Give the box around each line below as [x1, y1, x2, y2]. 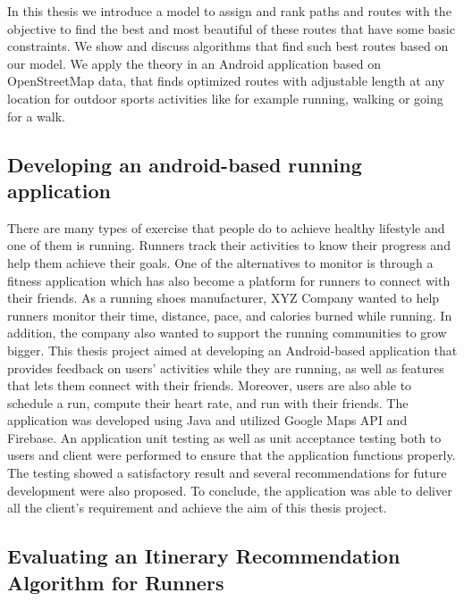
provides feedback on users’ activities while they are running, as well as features [7, 358, 444, 377]
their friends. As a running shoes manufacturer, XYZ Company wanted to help [7, 288, 440, 307]
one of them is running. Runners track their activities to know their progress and [7, 236, 451, 255]
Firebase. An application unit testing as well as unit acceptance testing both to [7, 428, 442, 447]
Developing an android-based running [7, 150, 362, 178]
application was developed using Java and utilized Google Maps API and [7, 411, 408, 430]
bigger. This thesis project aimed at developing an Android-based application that [7, 340, 458, 359]
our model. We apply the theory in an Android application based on [7, 54, 381, 72]
